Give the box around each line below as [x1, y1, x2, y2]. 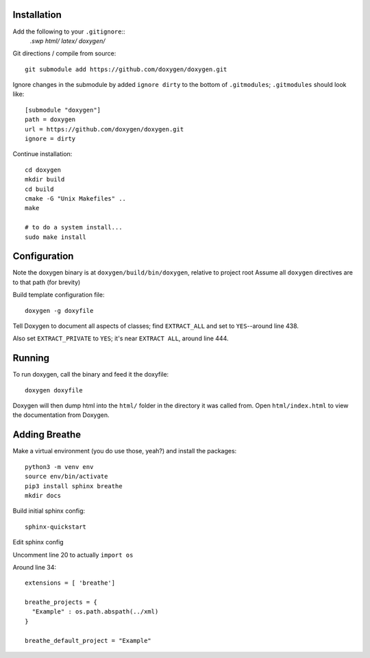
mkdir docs [25, 492, 62, 499]
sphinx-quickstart [25, 522, 87, 531]
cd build [25, 185, 54, 193]
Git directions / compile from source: [12, 49, 116, 58]
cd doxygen [25, 166, 62, 174]
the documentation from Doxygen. [12, 411, 110, 419]
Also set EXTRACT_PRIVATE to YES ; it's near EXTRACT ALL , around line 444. [12, 334, 229, 342]
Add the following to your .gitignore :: [12, 27, 126, 36]
